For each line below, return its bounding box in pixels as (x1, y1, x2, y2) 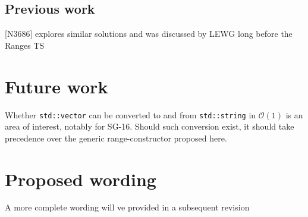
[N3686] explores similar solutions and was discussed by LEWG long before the (5, 27, 293, 40)
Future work (5, 74, 108, 98)
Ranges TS (5, 39, 45, 51)
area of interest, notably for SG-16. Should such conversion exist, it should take (5, 120, 294, 133)
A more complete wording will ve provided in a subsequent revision (5, 201, 250, 213)
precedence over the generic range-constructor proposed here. (5, 131, 227, 144)
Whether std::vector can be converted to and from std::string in (5, 108, 256, 121)
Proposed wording (5, 166, 156, 191)
